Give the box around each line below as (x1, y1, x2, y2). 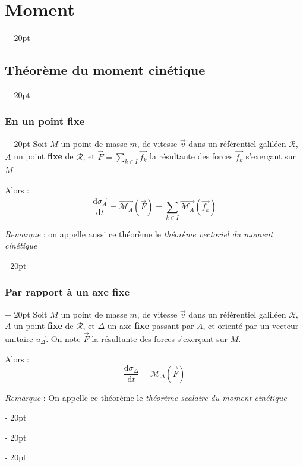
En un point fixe (5, 114, 85, 128)
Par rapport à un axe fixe (5, 284, 130, 299)
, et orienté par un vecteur (203, 319, 299, 332)
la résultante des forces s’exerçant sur (91, 332, 228, 344)
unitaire (5, 332, 33, 344)
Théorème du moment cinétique (5, 61, 206, 79)
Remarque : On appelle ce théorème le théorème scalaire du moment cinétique (5, 391, 287, 403)
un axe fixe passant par (107, 319, 194, 332)
